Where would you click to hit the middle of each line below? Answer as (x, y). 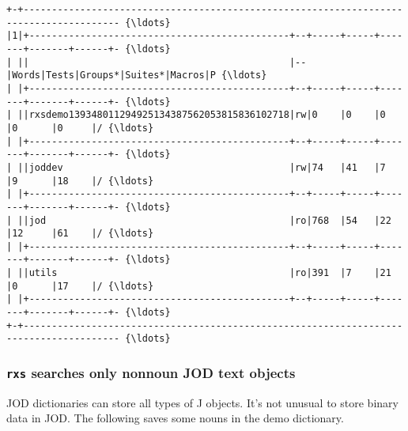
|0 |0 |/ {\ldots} (80, 128)
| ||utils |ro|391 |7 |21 (199, 273)
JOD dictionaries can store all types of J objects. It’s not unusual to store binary (202, 402)
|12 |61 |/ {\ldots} (80, 234)
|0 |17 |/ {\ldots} (80, 286)
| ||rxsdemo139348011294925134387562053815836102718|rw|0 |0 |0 (196, 115)
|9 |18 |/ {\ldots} (80, 181)
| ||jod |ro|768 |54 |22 (199, 220)
